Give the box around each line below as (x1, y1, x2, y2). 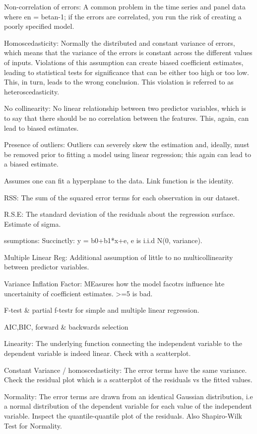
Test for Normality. (4, 420, 62, 431)
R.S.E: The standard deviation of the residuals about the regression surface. (4, 209, 235, 219)
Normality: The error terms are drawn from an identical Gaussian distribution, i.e (4, 391, 253, 401)
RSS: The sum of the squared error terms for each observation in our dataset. (4, 192, 240, 202)
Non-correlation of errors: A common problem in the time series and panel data (4, 1, 246, 11)
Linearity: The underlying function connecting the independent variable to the (4, 338, 242, 348)
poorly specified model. (4, 21, 74, 31)
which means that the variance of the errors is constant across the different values (4, 47, 253, 58)
